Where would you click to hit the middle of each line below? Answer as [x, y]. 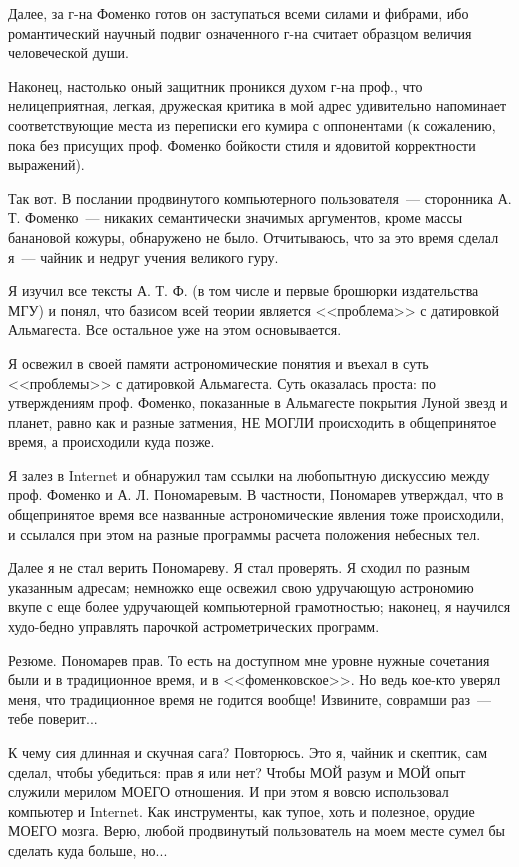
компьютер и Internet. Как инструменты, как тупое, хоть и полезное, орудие [241, 810]
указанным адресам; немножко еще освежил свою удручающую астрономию [241, 586]
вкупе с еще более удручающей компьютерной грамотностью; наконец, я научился [259, 606]
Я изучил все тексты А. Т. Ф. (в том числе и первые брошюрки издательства [243, 290]
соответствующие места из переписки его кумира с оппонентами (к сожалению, [252, 124]
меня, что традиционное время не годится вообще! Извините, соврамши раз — [250, 698]
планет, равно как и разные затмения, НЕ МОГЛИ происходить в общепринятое [252, 421]
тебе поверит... [53, 718]
